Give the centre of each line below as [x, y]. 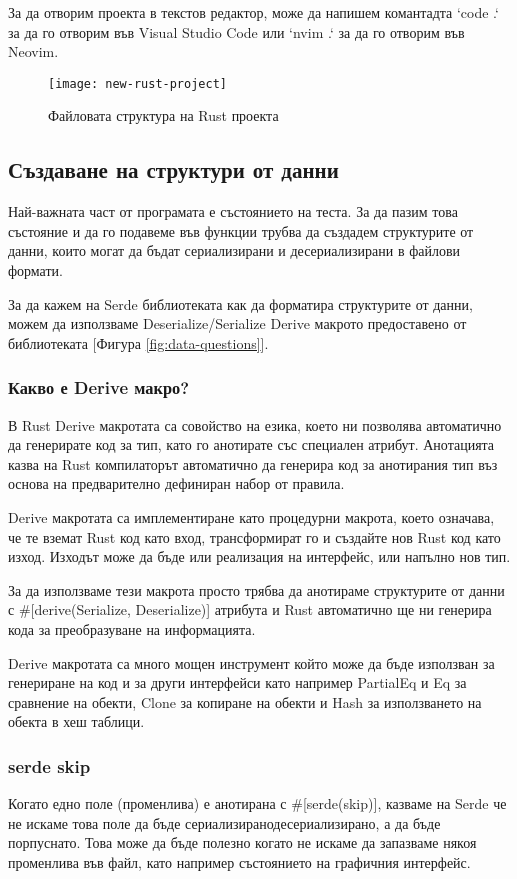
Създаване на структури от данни [173, 169]
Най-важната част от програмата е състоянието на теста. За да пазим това [233, 211]
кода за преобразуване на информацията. [132, 628]
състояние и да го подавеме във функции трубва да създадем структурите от [241, 230]
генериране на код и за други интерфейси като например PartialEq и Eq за [237, 682]
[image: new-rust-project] [137, 83]
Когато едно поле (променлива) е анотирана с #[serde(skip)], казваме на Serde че [257, 803]
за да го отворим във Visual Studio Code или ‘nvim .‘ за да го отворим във [236, 31]
